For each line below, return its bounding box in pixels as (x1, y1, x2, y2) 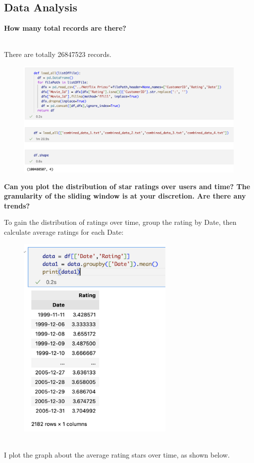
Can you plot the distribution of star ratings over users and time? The (4, 181, 251, 191)
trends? (4, 200, 30, 210)
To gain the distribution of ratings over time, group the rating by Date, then (4, 217, 237, 227)
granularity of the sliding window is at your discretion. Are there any (4, 191, 246, 201)
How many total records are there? (4, 23, 126, 33)
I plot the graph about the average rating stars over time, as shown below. (4, 449, 230, 460)
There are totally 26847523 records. (4, 49, 111, 59)
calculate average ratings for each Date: (4, 227, 124, 237)
